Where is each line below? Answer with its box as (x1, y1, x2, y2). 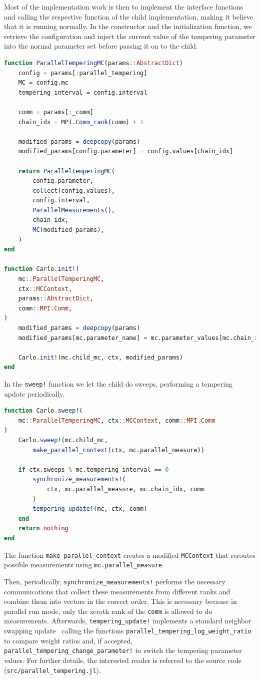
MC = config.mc (18, 79, 68, 87)
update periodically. (4, 388, 65, 399)
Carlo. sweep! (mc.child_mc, (18, 437, 108, 444)
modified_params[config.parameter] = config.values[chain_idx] (18, 148, 233, 155)
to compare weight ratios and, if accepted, (4, 635, 133, 645)
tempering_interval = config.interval (18, 89, 147, 96)
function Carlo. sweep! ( (4, 407, 83, 415)
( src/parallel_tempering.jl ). (4, 664, 101, 675)
